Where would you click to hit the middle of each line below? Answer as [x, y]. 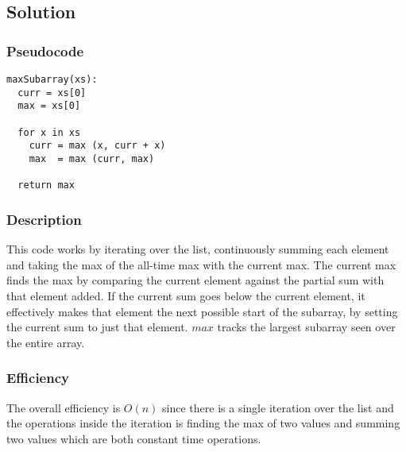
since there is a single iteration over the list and [278, 407]
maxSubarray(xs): [52, 79]
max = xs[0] [49, 106]
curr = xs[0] [52, 93]
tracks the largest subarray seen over [306, 327]
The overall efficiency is [64, 407]
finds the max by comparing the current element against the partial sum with [195, 280]
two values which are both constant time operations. [134, 438]
